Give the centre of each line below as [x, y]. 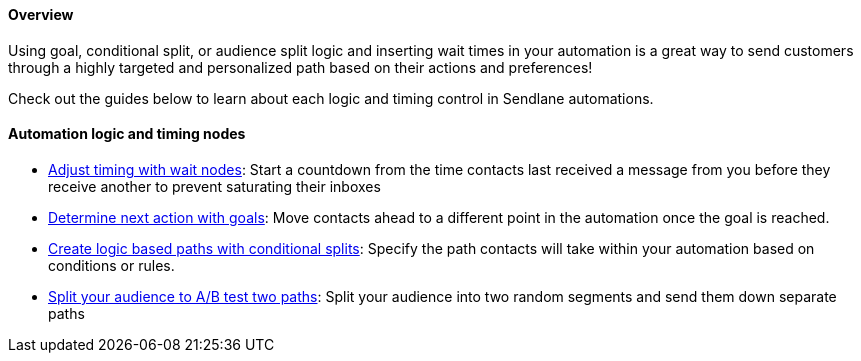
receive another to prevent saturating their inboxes [214, 186]
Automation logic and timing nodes [127, 134]
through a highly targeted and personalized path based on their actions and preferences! [300, 67]
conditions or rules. [111, 265]
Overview [41, 14]
